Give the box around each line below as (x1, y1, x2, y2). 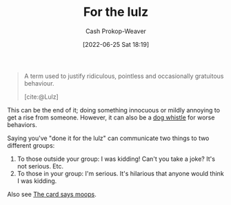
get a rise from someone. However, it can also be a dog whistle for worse (7, 113, 215, 121)
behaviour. (23, 79, 54, 87)
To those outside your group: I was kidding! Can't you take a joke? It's (17, 155, 216, 163)
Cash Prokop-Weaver (85, 27, 147, 35)
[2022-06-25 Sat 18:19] (82, 40, 150, 48)
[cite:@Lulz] (23, 92, 59, 101)
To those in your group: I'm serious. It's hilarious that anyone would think (17, 169, 224, 177)
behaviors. (7, 120, 38, 128)
